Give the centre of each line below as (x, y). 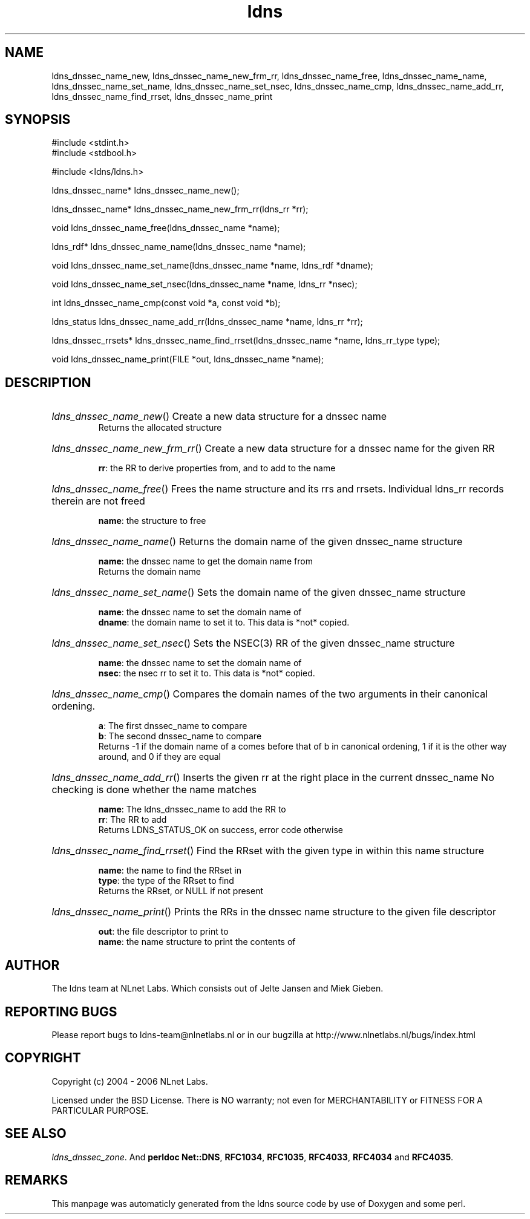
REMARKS (37, 1180)
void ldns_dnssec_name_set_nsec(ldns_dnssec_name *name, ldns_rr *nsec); (204, 284)
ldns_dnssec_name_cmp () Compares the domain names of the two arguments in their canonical (270, 694)
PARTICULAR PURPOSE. (100, 1110)
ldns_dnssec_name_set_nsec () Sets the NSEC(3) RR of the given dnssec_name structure (253, 643)
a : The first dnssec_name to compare (173, 726)
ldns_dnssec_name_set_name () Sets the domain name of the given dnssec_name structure (259, 593)
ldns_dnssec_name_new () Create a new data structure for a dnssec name (219, 417)
